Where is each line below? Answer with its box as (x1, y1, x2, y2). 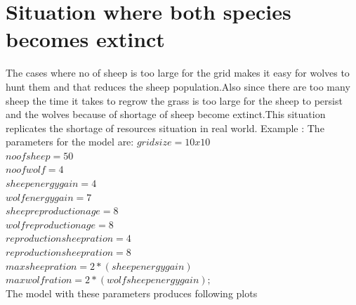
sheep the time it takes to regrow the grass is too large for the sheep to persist (6, 93, 343, 108)
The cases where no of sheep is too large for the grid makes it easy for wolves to (6, 65, 350, 80)
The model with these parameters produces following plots (6, 285, 258, 300)
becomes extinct (6, 25, 165, 53)
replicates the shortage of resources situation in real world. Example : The (6, 120, 324, 135)
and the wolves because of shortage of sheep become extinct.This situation (6, 107, 326, 122)
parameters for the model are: (6, 134, 134, 149)
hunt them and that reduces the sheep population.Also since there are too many (6, 79, 350, 93)
